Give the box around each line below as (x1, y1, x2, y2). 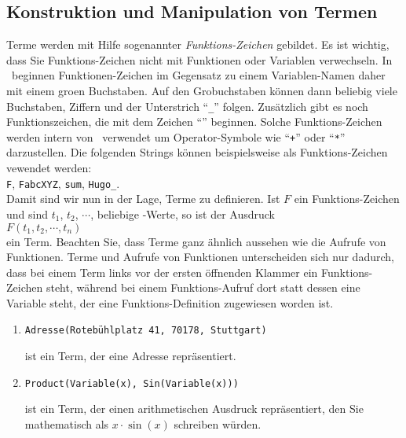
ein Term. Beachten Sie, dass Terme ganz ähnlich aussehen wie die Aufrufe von (6, 233, 386, 249)
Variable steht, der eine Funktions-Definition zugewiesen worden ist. (6, 294, 334, 311)
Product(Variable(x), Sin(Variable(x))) (24, 377, 239, 389)
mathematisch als (24, 415, 109, 432)
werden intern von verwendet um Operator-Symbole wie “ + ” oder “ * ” (6, 128, 346, 145)
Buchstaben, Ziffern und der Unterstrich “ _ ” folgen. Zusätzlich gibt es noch (6, 98, 368, 114)
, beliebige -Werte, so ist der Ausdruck (90, 205, 275, 222)
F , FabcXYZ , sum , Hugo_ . (6, 175, 120, 191)
